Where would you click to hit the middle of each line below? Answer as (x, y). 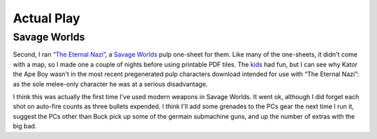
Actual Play (46, 18)
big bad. (25, 126)
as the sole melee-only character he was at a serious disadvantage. (110, 84)
